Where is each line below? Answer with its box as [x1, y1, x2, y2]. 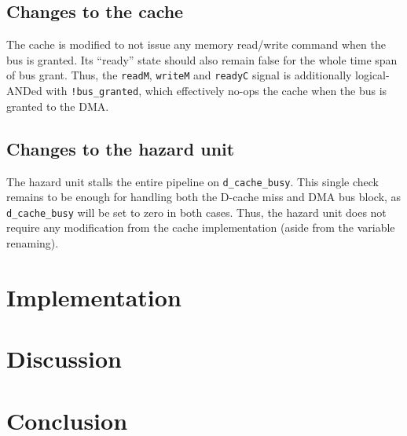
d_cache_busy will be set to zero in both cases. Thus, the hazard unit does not [6, 203, 387, 220]
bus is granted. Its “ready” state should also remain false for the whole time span [6, 51, 398, 68]
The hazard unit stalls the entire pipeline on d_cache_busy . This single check [6, 173, 379, 189]
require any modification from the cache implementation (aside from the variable [6, 219, 395, 236]
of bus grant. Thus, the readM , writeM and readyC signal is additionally [6, 67, 352, 83]
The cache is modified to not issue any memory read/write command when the [6, 36, 386, 53]
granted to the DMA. [6, 97, 109, 114]
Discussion [6, 343, 122, 375]
